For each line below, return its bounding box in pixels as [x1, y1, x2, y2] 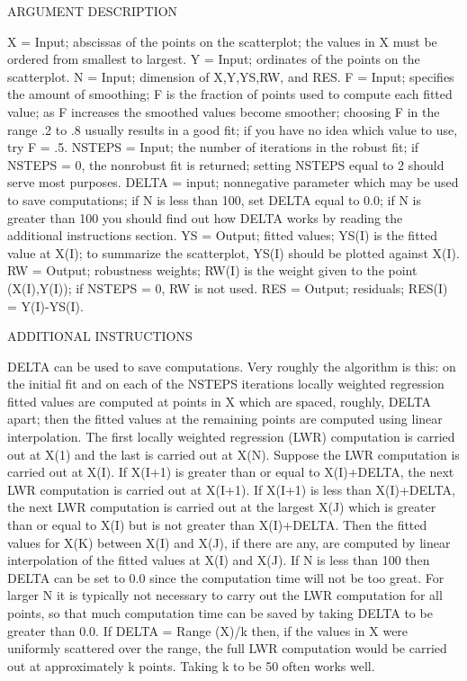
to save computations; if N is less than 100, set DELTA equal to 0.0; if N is [7, 190, 421, 209]
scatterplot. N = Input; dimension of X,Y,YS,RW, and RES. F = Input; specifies [7, 67, 454, 85]
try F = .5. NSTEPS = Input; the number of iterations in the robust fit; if [7, 138, 419, 157]
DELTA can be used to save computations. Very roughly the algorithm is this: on [7, 356, 456, 375]
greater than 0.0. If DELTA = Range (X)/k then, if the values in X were [7, 621, 409, 640]
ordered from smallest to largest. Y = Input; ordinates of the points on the [7, 49, 420, 68]
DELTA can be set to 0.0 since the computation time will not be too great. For [7, 568, 445, 587]
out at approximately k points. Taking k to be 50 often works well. [7, 656, 375, 675]
